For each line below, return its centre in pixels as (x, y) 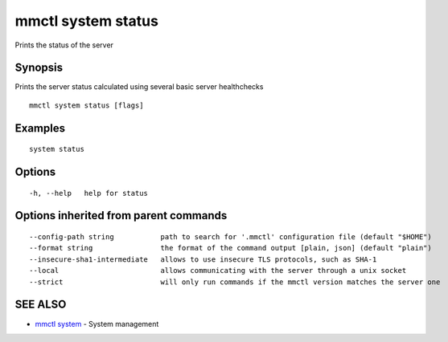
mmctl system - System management (97, 324)
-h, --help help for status (89, 193)
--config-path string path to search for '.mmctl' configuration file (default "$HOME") (230, 237)
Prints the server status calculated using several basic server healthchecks (139, 87)
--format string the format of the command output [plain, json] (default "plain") (230, 248)
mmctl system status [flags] (86, 105)
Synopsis (39, 68)
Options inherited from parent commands (121, 216)
